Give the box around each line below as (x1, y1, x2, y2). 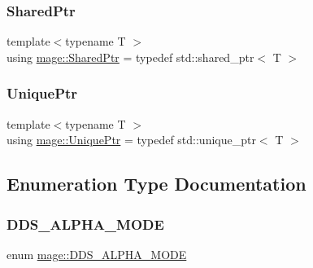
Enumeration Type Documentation (7, 171, 306, 196)
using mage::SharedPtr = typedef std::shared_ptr (7, 48, 254, 65)
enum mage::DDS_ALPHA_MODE (7, 245, 187, 262)
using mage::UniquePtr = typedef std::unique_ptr (7, 131, 256, 148)
